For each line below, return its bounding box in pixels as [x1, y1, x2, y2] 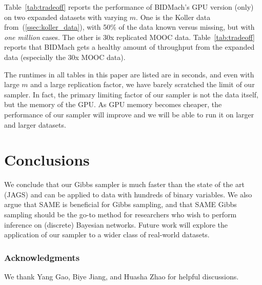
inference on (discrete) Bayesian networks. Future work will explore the [4, 219, 228, 230]
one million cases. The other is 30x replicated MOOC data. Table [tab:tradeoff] [4, 31, 255, 42]
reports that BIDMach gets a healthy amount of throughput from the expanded [4, 42, 255, 52]
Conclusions [4, 149, 90, 170]
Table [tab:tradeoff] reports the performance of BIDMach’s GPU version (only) [4, 2, 254, 12]
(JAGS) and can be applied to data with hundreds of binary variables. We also [4, 189, 252, 199]
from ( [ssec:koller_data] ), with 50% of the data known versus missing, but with [4, 22, 255, 32]
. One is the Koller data [136, 11, 211, 22]
